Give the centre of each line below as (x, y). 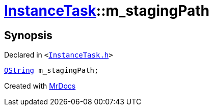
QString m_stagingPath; (51, 71)
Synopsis (28, 35)
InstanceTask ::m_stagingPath (107, 11)
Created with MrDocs (40, 86)
